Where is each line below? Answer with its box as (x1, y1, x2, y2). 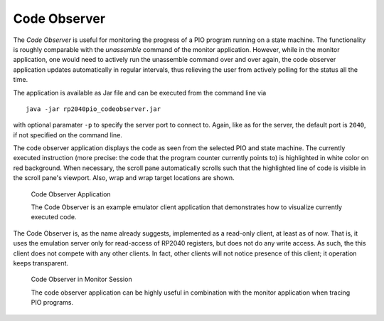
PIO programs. (31, 298, 74, 307)
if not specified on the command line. (13, 130, 122, 139)
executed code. (31, 213, 77, 221)
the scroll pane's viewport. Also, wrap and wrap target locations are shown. (13, 174, 235, 182)
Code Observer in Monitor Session (31, 275, 132, 284)
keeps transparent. (13, 258, 69, 267)
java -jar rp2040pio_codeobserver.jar (26, 105, 161, 113)
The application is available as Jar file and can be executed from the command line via (13, 88, 267, 97)
